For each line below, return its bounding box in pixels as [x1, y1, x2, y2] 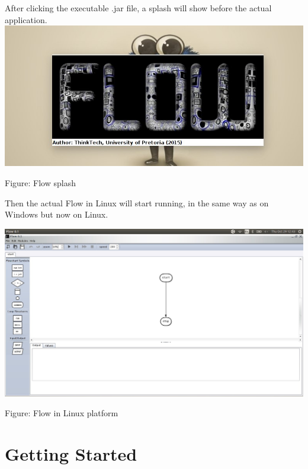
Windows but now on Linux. [5, 208, 108, 221]
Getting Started [5, 442, 137, 466]
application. [5, 13, 47, 25]
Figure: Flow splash [5, 177, 76, 189]
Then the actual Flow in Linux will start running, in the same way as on [5, 196, 269, 209]
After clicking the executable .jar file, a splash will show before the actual [5, 2, 272, 14]
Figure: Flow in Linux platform [5, 407, 118, 419]
